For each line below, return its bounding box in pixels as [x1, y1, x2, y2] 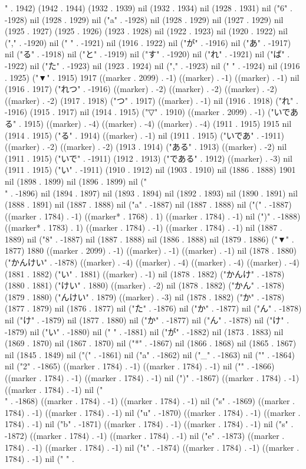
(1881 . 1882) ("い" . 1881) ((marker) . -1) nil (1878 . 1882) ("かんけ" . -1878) [5, 267, 285, 280]
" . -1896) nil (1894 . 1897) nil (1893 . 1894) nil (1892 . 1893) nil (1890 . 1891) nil [5, 186, 298, 199]
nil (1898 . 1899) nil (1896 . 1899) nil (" [5, 175, 147, 187]
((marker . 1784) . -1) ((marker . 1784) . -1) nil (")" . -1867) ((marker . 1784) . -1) [5, 372, 300, 383]
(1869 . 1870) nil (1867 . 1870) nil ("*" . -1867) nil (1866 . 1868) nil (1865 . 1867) [5, 337, 297, 349]
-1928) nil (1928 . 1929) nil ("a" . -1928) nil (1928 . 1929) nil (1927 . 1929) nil [5, 13, 284, 25]
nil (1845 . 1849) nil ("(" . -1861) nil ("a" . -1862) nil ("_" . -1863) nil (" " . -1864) [5, 348, 295, 360]
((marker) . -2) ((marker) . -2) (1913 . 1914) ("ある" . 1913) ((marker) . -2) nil [5, 140, 287, 153]
